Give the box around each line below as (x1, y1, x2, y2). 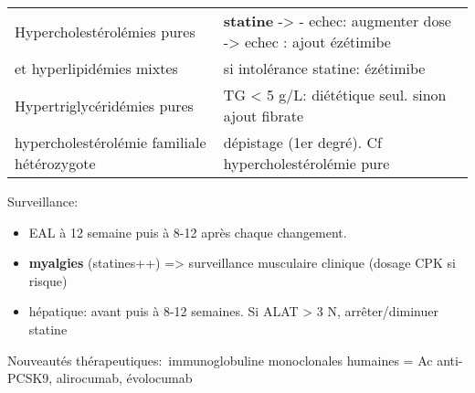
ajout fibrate (223, 105, 304, 126)
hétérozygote (15, 153, 96, 174)
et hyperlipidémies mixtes (15, 58, 178, 79)
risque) (28, 271, 68, 290)
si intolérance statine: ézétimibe (223, 58, 426, 79)
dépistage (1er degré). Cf (223, 132, 382, 153)
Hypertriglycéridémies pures (15, 94, 194, 116)
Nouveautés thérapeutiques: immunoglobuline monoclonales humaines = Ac (7, 350, 433, 369)
